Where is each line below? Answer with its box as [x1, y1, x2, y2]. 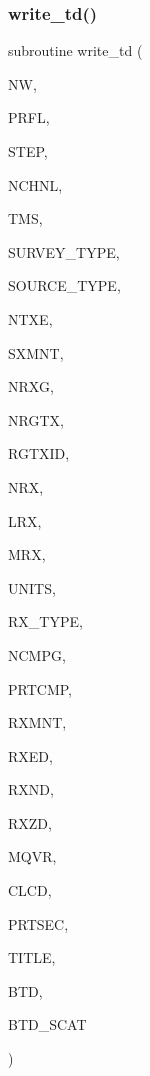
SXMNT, [8, 342, 64, 363]
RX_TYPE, [8, 611, 83, 632]
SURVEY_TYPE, [8, 241, 120, 262]
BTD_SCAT [8, 1014, 87, 1035]
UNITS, [8, 577, 56, 598]
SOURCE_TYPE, [8, 275, 121, 296]
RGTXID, [8, 443, 70, 464]
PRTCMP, [8, 678, 72, 699]
